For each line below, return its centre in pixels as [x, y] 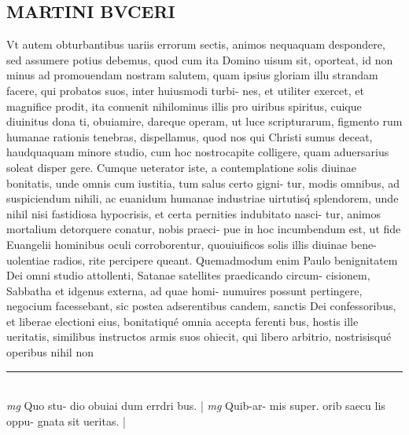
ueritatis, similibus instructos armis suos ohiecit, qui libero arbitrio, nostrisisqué [199, 336]
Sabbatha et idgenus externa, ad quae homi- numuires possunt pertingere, [184, 290]
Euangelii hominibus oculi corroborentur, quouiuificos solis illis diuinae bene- [192, 244]
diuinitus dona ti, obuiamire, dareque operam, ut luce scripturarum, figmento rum [204, 121]
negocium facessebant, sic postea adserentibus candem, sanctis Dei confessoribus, [201, 306]
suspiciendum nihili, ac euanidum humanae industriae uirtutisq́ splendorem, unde [203, 198]
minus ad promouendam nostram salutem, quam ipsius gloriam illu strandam [192, 75]
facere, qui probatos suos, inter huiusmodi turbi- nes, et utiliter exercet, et [185, 90]
